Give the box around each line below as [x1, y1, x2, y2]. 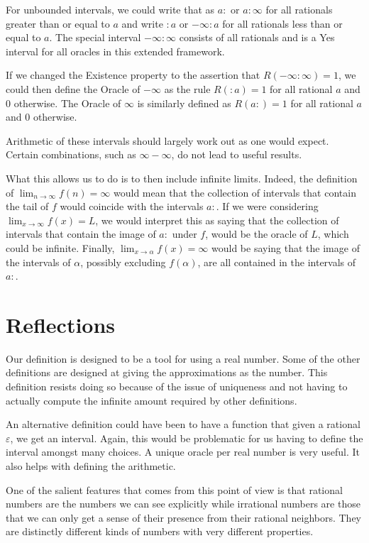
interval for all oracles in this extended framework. [6, 43, 225, 58]
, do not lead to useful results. [171, 147, 302, 162]
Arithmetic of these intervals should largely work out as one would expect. [6, 133, 329, 148]
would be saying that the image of [211, 240, 360, 255]
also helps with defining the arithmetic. [6, 458, 176, 473]
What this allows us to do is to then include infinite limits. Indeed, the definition [6, 170, 358, 185]
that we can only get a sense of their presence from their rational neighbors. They [6, 510, 362, 525]
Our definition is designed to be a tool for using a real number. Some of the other [6, 351, 360, 366]
